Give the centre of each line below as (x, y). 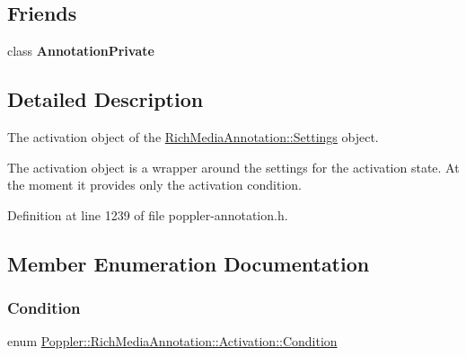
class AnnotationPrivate (81, 51)
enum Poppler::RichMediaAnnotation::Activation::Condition (172, 341)
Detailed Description (106, 99)
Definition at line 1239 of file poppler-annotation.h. (148, 214)
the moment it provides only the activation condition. (154, 185)
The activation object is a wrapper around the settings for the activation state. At (233, 167)
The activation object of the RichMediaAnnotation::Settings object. (193, 137)
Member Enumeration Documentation (189, 263)
